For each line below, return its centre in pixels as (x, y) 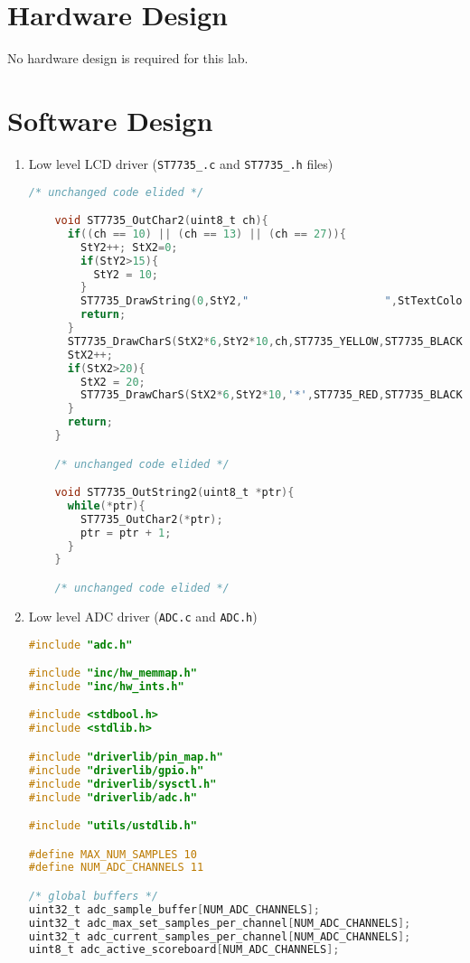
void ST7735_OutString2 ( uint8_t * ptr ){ (174, 493)
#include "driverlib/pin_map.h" (126, 757)
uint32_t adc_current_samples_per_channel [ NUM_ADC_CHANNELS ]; (220, 936)
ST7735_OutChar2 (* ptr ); (152, 519)
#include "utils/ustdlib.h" (113, 826)
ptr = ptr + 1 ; (126, 533)
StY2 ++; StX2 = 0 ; (129, 247)
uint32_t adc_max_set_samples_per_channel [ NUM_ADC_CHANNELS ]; (220, 923)
